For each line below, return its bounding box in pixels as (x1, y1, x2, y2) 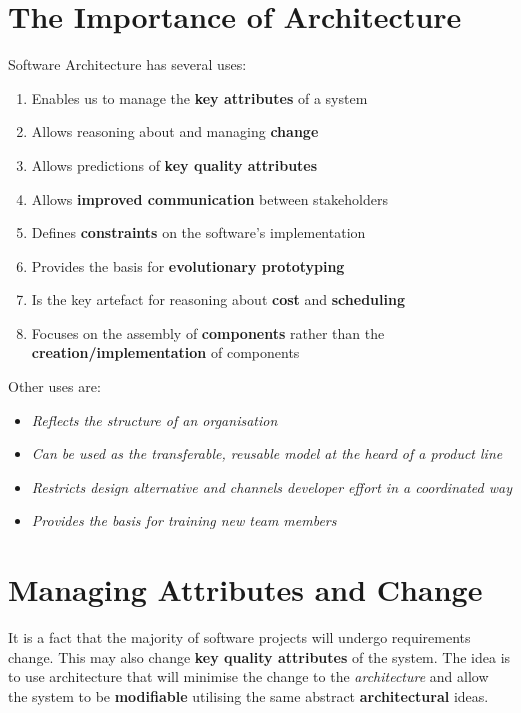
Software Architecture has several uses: (8, 54, 247, 75)
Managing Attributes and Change (8, 569, 483, 610)
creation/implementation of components (31, 342, 300, 363)
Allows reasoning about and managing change (31, 121, 319, 142)
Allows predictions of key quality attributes (31, 154, 318, 175)
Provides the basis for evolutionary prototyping (31, 255, 345, 276)
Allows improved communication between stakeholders (31, 188, 388, 209)
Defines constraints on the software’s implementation (31, 222, 366, 243)
